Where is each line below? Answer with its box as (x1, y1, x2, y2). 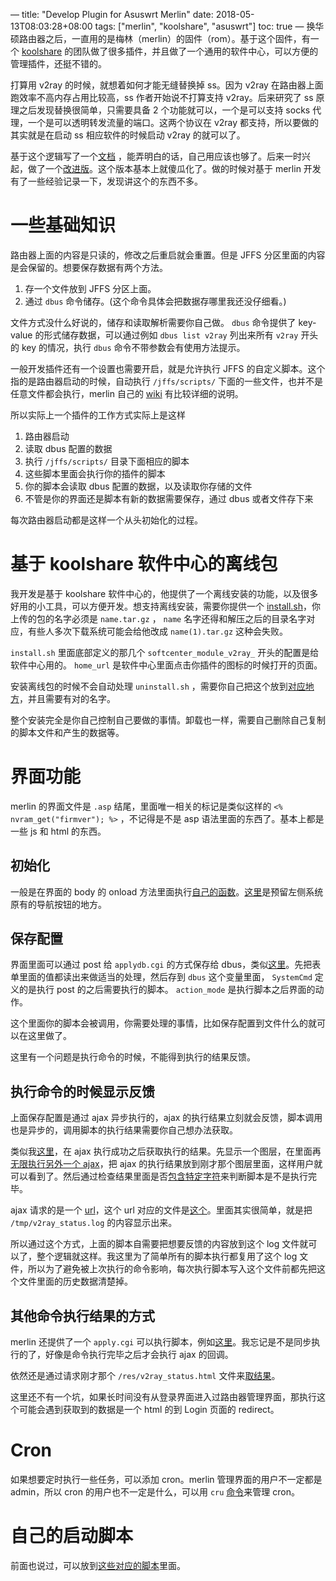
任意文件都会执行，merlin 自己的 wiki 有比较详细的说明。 (10, 387, 244, 399)
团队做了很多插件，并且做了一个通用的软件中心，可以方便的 (73, 45, 319, 57)
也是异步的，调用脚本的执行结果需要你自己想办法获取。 (10, 1124, 238, 1136)
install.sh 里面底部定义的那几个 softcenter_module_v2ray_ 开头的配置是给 (10, 646, 320, 658)
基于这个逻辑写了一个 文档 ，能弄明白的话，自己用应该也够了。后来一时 (10, 150, 302, 162)
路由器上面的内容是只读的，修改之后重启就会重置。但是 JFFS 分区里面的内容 (10, 249, 326, 261)
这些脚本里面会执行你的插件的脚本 (24, 467, 166, 479)
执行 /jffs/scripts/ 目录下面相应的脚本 (24, 455, 190, 467)
